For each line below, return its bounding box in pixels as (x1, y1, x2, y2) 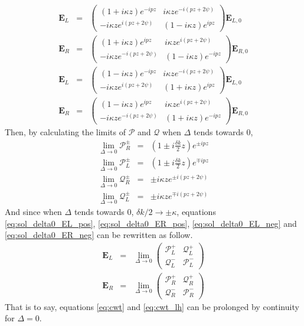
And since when (5, 206, 62, 217)
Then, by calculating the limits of (5, 126, 126, 138)
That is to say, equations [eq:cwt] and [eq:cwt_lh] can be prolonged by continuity (5, 300, 299, 312)
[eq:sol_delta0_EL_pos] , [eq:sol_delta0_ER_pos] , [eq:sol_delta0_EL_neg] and (5, 217, 297, 229)
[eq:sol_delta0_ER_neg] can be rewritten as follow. (5, 229, 193, 241)
